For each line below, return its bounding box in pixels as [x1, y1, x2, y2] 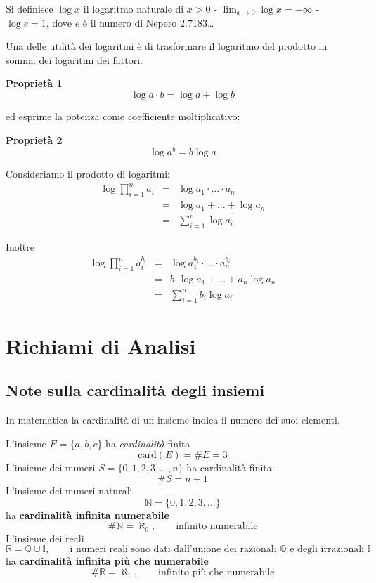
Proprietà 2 [6, 132, 63, 147]
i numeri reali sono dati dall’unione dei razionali [70, 544, 277, 555]
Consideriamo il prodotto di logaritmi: [6, 166, 170, 181]
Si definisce [6, 1, 53, 15]
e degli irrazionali [290, 544, 365, 555]
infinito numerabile [176, 521, 258, 532]
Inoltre [6, 239, 34, 254]
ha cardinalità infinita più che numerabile [6, 553, 209, 568]
